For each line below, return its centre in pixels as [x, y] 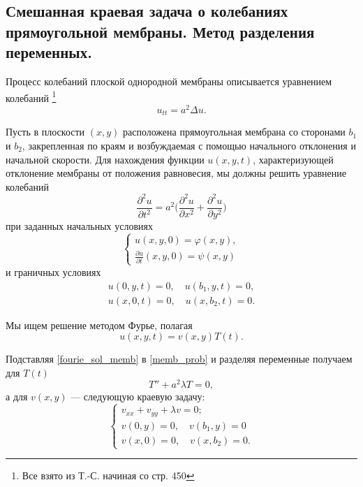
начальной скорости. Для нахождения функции [105, 159]
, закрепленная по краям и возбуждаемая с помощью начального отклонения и [189, 145]
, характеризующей [293, 159]
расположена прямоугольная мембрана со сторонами [234, 132]
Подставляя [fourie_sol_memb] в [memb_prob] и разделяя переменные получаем [179, 359]
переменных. [49, 52]
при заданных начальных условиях [79, 225]
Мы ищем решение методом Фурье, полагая [99, 325]
